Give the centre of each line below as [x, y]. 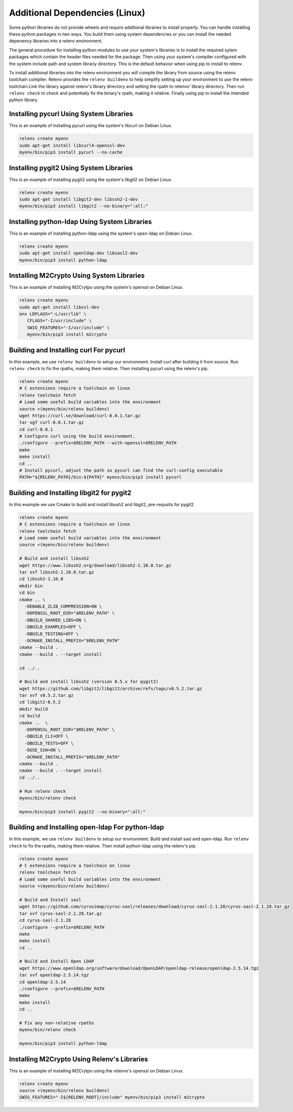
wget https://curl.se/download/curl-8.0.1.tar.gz [80, 415]
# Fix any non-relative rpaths [57, 1023]
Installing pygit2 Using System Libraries [71, 168]
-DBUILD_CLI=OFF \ [46, 736]
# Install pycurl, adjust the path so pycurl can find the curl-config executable [121, 470]
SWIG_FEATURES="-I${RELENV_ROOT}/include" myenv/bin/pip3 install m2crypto [112, 1097]
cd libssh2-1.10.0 [41, 579]
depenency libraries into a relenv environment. [56, 41]
